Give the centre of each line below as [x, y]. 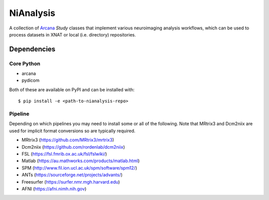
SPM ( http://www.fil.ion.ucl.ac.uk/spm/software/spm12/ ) [79, 168]
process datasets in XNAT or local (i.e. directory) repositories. [73, 34]
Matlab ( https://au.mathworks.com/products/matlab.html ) [81, 161]
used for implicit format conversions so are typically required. [72, 131]
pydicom [31, 80]
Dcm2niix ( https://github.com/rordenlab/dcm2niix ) [73, 147]
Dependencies [32, 49]
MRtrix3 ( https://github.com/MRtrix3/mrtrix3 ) [68, 140]
